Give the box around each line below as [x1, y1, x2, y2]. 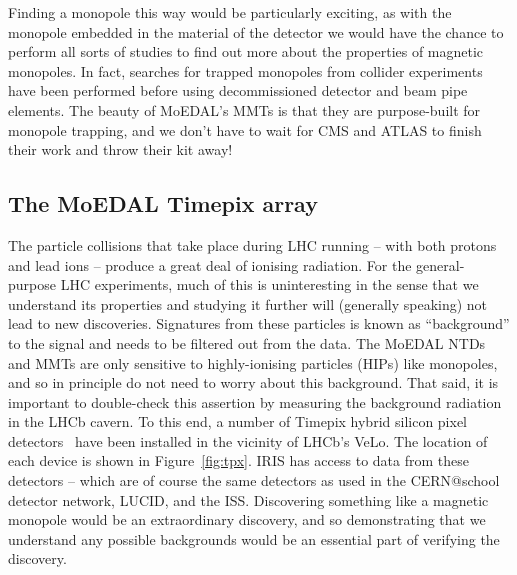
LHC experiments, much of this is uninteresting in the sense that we [60, 274, 479, 295]
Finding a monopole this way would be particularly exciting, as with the [8, 2, 452, 22]
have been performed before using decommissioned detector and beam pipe [8, 80, 468, 101]
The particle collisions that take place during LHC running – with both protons [8, 234, 497, 255]
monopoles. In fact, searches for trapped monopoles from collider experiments [8, 60, 483, 81]
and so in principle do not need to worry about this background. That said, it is [8, 372, 499, 393]
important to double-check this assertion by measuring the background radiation [8, 391, 502, 412]
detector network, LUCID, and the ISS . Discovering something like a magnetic [8, 489, 489, 510]
